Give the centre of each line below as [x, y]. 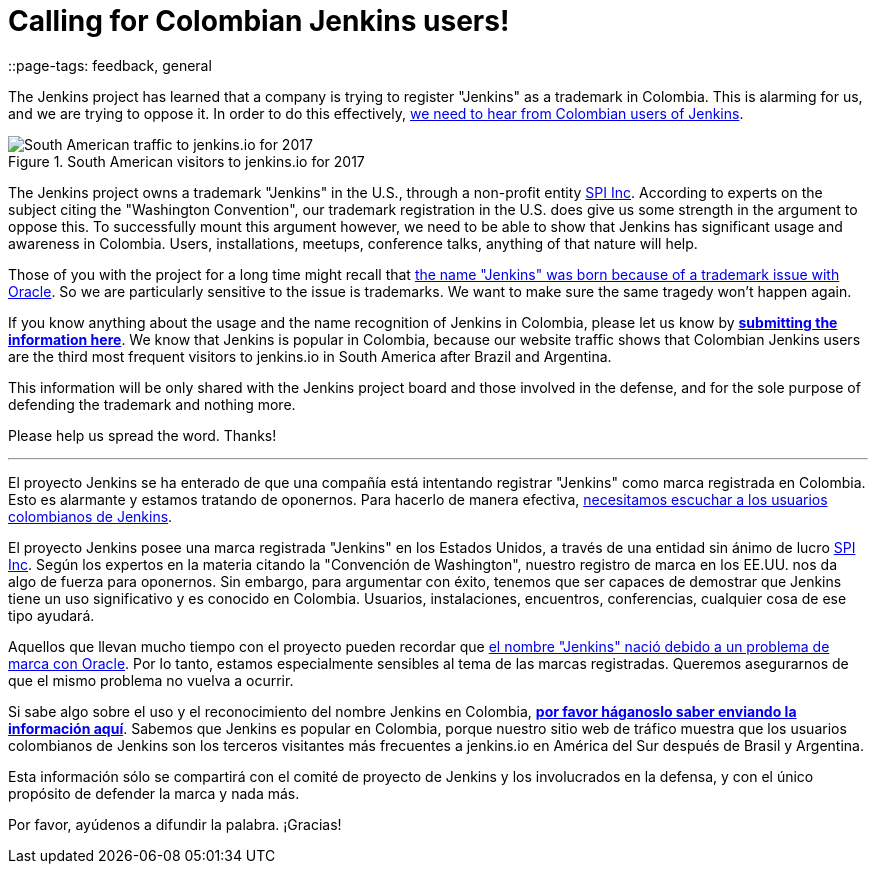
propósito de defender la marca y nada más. [154, 793]
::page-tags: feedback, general [110, 65]
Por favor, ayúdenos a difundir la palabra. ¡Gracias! [175, 824]
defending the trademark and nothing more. [152, 404]
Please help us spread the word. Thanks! [142, 435]
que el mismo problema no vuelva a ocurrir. [151, 680]
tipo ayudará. [51, 615]
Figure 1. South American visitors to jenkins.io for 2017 [186, 161]
